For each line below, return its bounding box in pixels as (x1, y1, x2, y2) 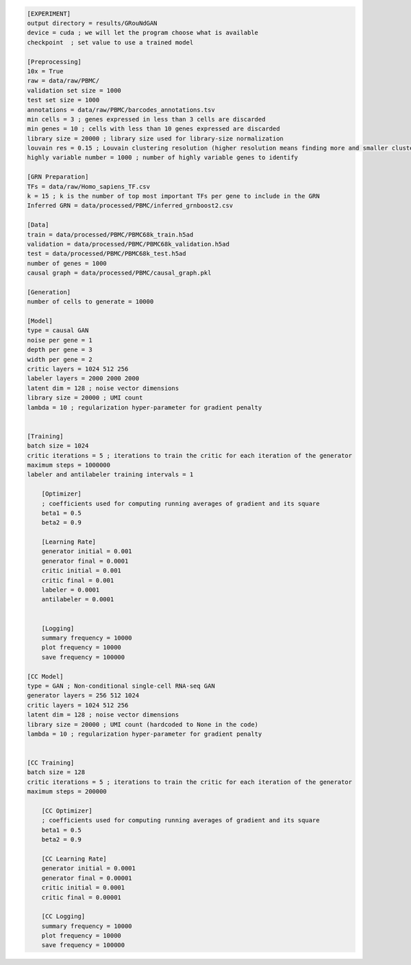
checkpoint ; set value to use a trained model (27, 38, 194, 46)
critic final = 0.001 (41, 577, 114, 584)
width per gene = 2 (27, 356, 92, 363)
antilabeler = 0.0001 (41, 596, 114, 603)
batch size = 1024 (27, 442, 89, 450)
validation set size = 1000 (27, 86, 121, 94)
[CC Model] (27, 673, 64, 680)
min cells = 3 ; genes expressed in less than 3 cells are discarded (27, 115, 266, 123)
